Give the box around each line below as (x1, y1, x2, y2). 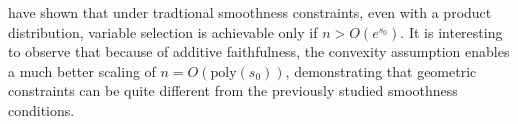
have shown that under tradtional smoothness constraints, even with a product (8, 2, 492, 22)
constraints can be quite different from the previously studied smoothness (8, 80, 458, 101)
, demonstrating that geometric (285, 60, 477, 81)
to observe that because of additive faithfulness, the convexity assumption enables (8, 41, 510, 62)
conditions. (8, 99, 75, 120)
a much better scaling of (8, 60, 156, 81)
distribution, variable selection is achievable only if (8, 21, 318, 42)
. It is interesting (400, 21, 503, 42)
